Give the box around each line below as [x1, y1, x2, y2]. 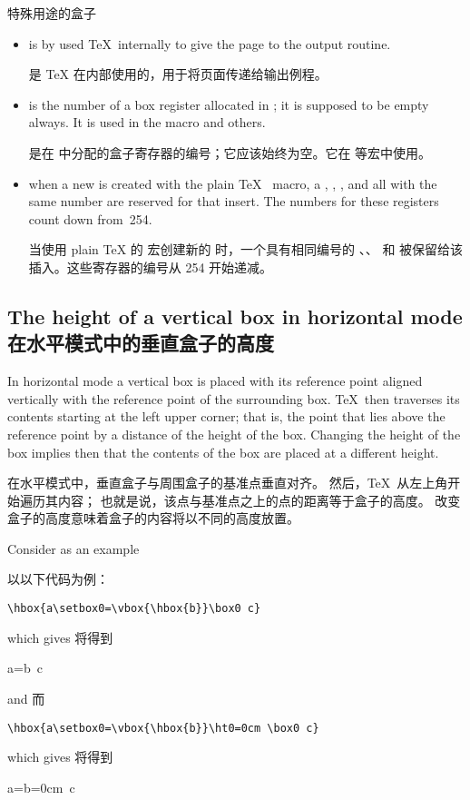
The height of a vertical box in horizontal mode [7, 301, 463, 330]
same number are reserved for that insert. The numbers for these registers [28, 192, 439, 211]
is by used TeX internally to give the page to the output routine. [28, 34, 391, 53]
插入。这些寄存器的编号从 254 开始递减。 [28, 257, 273, 276]
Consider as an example [7, 538, 140, 558]
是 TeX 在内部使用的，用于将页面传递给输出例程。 [28, 64, 328, 84]
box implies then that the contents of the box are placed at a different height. [7, 442, 439, 461]
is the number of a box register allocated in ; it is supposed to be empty [28, 94, 429, 114]
